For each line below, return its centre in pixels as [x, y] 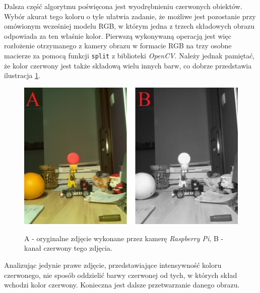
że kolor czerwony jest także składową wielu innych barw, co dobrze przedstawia [128, 65]
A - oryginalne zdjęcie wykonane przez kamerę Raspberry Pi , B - [124, 238]
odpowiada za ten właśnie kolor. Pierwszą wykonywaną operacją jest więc [118, 35]
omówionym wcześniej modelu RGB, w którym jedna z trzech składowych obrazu [129, 26]
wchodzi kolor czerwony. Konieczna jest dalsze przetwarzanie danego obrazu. [122, 285]
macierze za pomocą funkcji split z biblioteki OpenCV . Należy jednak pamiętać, [129, 55]
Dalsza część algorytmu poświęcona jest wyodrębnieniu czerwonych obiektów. [123, 6]
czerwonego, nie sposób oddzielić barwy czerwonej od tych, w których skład [121, 275]
